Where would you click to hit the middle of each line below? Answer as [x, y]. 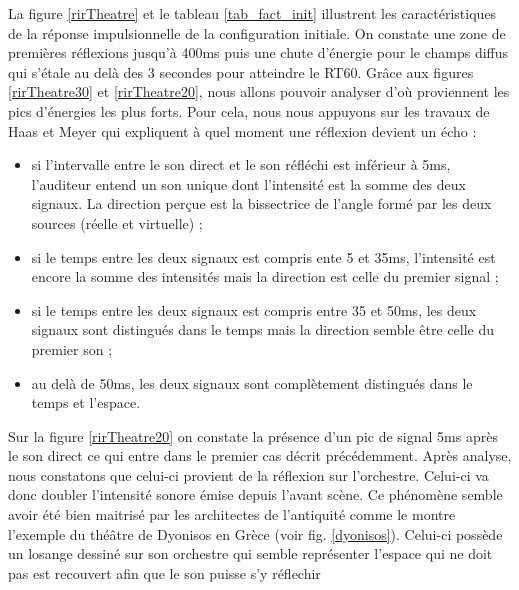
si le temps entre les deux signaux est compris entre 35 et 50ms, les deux [254, 309]
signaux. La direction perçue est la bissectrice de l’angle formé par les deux [261, 203]
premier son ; [72, 348]
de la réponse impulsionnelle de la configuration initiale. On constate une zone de [257, 32]
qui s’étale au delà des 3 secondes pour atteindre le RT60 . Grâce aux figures [241, 71]
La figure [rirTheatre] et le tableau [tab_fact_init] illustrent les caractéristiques [252, 13]
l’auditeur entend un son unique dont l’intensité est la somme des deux [248, 183]
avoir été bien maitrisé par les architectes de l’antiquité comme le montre [232, 514]
